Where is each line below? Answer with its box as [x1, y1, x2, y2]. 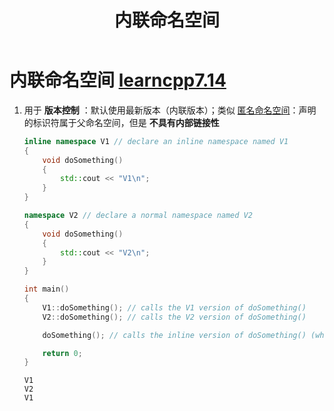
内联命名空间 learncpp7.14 [9, 69, 227, 92]
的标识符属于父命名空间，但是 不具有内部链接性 [23, 116, 220, 128]
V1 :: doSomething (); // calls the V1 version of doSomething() [42, 302, 307, 313]
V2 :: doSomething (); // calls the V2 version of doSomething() [42, 312, 307, 322]
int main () [23, 284, 70, 295]
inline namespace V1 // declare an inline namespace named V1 [23, 136, 289, 146]
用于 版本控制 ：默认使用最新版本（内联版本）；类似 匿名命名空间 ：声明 [23, 104, 317, 116]
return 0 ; [42, 348, 83, 358]
